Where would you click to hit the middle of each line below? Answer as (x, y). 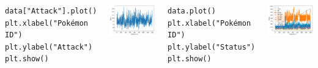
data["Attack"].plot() (51, 11)
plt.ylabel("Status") (212, 47)
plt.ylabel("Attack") (49, 47)
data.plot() (192, 11)
